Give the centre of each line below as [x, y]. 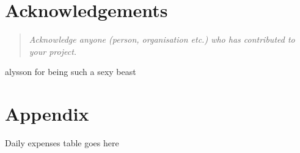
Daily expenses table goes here [62, 143]
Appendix [47, 114]
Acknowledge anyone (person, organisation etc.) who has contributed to [162, 39]
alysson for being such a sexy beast [71, 72]
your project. [53, 51]
